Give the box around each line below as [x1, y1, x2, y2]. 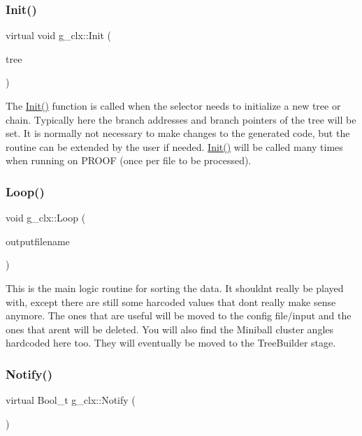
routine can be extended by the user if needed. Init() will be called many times [6, 139, 343, 154]
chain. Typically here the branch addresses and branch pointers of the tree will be [6, 112, 356, 126]
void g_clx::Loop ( [6, 210, 86, 225]
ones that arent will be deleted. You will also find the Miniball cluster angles [6, 321, 334, 336]
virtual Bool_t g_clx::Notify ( [6, 393, 136, 407]
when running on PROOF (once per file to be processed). [6, 153, 252, 168]
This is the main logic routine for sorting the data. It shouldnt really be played [6, 280, 344, 295]
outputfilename [6, 233, 70, 248]
